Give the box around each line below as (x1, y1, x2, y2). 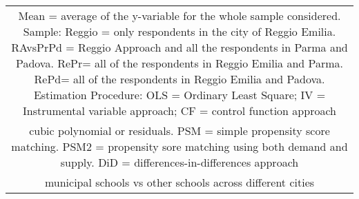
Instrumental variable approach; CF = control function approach (23, 103, 336, 118)
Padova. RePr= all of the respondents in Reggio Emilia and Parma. (15, 55, 344, 71)
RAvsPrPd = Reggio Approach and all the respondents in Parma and (11, 39, 348, 55)
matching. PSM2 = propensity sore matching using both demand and (11, 138, 348, 154)
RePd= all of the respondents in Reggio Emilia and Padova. (34, 71, 325, 87)
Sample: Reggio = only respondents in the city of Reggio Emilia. (23, 23, 336, 39)
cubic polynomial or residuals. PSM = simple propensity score (29, 123, 330, 138)
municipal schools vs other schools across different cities (44, 174, 315, 190)
